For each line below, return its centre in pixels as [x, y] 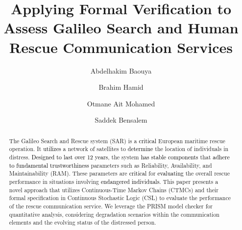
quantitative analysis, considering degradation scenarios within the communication [114, 214]
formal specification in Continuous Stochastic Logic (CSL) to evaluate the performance [120, 198]
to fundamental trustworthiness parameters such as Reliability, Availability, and [110, 165]
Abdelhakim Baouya [121, 70]
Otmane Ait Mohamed [121, 103]
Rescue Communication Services [121, 47]
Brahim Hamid [121, 87]
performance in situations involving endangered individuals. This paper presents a [114, 181]
